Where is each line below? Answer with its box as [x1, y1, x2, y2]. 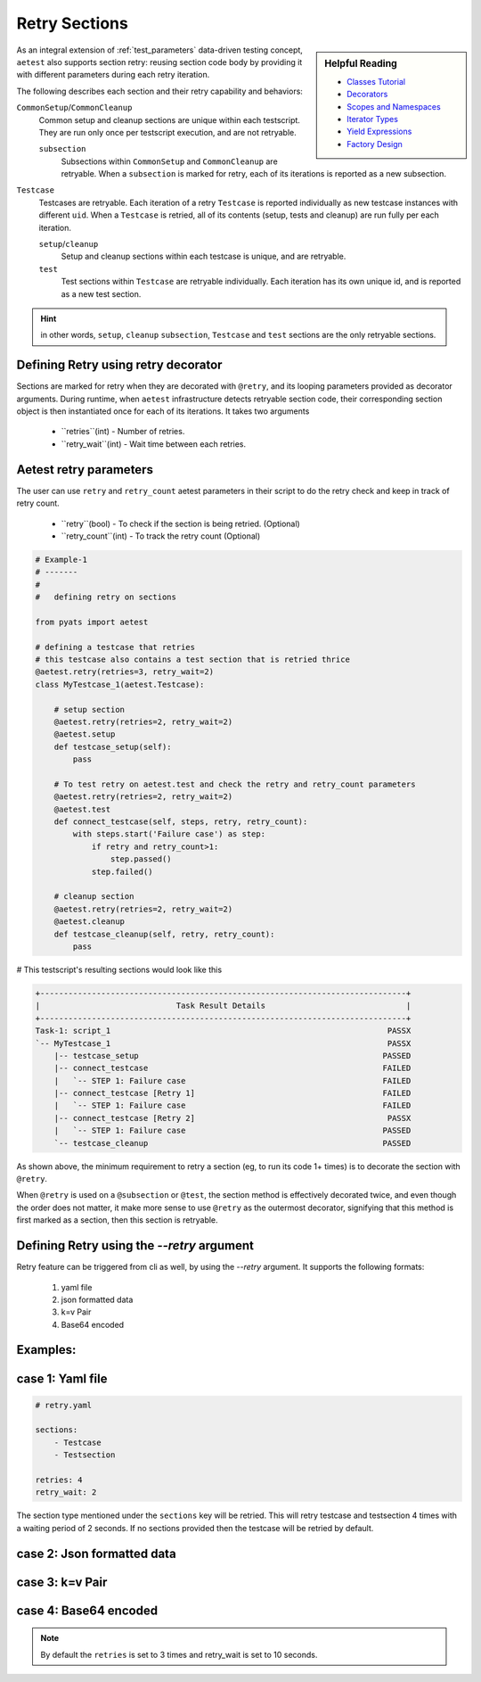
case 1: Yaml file [16, 1371, 108, 1386]
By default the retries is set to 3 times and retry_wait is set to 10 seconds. [40, 1649, 318, 1660]
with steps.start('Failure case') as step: [72, 829, 266, 839]
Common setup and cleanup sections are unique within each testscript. [38, 114, 300, 125]
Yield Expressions [346, 126, 412, 137]
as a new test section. [61, 288, 142, 299]
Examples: [16, 1342, 77, 1357]
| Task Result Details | [35, 1001, 412, 1011]
